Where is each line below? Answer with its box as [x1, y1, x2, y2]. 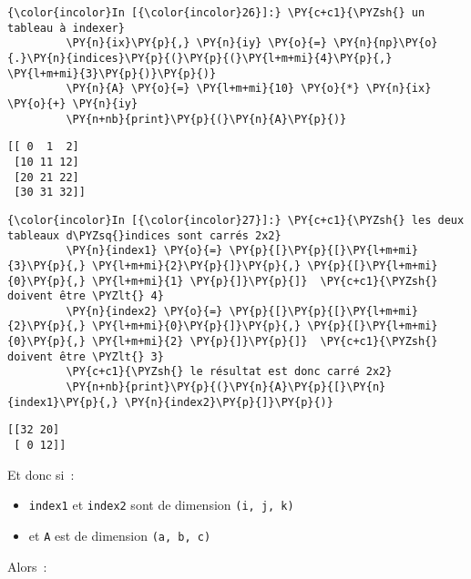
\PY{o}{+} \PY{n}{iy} [7, 96, 138, 110]
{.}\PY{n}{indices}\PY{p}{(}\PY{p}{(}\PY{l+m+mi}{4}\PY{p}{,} [7, 51, 393, 65]
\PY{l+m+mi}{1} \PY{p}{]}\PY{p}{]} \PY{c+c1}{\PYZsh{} [92, 274, 438, 288]
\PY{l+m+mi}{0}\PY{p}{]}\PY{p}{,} [92, 320, 302, 333]
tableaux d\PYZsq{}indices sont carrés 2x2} [7, 229, 282, 242]
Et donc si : [7, 464, 75, 483]
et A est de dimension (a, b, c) [28, 525, 211, 544]
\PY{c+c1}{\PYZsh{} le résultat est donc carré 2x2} [66, 365, 393, 379]
